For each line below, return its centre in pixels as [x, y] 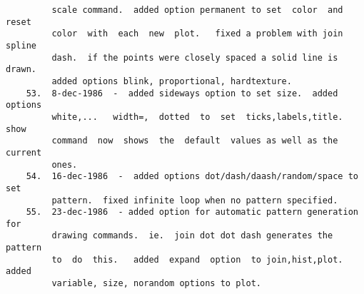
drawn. [21, 70]
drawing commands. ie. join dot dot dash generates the [192, 236]
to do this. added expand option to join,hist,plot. [197, 259]
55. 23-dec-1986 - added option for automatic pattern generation [192, 212]
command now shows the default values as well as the [195, 141]
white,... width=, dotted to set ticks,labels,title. [197, 117]
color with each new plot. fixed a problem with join [197, 34]
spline [21, 45]
